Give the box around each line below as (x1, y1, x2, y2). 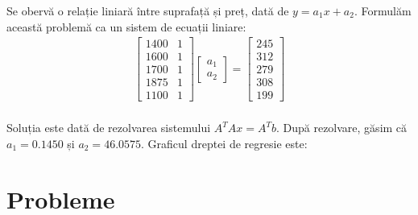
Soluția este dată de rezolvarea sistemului (6, 119, 211, 136)
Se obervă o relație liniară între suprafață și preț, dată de (6, 2, 289, 19)
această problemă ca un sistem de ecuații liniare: (6, 18, 246, 35)
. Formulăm (354, 2, 412, 19)
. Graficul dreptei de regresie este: (141, 135, 308, 151)
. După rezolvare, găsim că (275, 119, 408, 136)
